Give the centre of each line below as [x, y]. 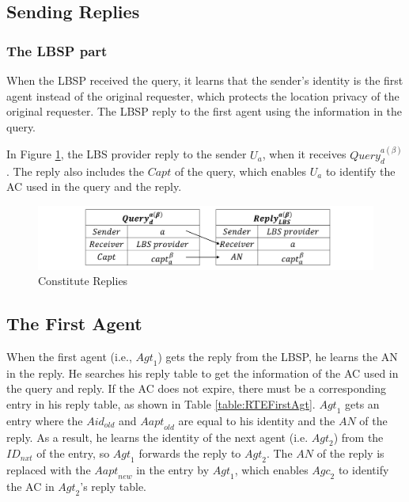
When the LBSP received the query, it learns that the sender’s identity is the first [205, 80]
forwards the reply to [190, 453]
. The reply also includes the [76, 171]
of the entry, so [73, 453]
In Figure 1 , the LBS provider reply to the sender [127, 154]
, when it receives [304, 154]
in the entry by [173, 470]
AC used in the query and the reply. [94, 186]
